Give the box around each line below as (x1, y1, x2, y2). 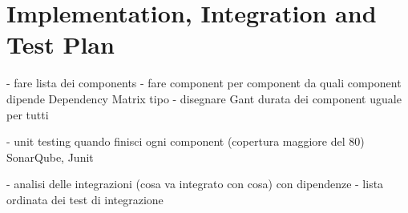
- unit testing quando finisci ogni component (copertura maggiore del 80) (6, 133, 365, 150)
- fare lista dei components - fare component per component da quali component (6, 74, 402, 91)
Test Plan (6, 28, 115, 61)
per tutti (6, 106, 49, 123)
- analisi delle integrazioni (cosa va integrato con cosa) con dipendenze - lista (6, 175, 384, 192)
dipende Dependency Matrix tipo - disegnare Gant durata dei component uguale (6, 90, 402, 106)
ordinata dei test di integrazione (6, 191, 164, 207)
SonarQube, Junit (6, 148, 94, 165)
